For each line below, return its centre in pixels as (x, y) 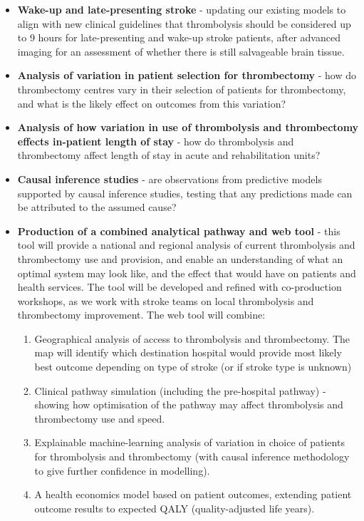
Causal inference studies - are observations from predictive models (170, 179)
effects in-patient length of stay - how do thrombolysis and (156, 141)
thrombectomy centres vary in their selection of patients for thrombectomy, (182, 89)
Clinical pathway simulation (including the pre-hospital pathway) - (180, 390)
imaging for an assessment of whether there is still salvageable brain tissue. (181, 51)
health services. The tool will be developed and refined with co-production (180, 287)
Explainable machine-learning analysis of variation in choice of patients (189, 442)
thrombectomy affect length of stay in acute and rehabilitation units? (169, 155)
